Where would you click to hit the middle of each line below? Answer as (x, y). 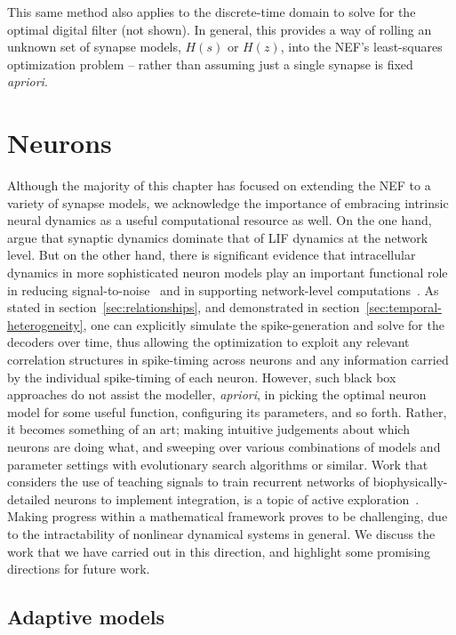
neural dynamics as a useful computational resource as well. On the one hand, (220, 220)
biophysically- (410, 482)
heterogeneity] (45, 324)
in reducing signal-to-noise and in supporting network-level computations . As (223, 289)
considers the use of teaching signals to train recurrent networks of (188, 482)
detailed (29, 498)
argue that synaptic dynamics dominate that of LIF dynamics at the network (218, 237)
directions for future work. (79, 569)
